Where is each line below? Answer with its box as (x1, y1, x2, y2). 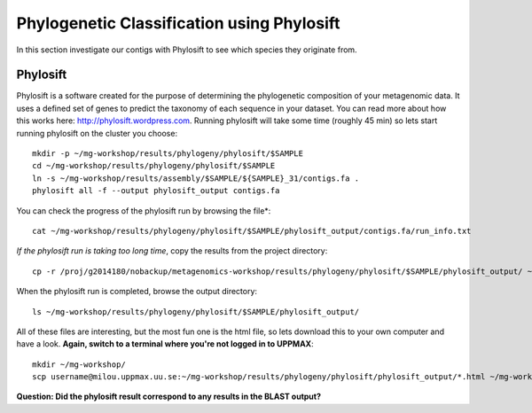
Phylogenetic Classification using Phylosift (16, 13, 340, 33)
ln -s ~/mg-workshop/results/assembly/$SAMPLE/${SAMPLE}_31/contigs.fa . (32, 173, 360, 183)
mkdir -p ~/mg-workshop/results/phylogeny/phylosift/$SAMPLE (32, 149, 303, 159)
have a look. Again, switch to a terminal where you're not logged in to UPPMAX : (16, 339, 314, 349)
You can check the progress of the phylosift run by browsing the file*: (16, 205, 271, 216)
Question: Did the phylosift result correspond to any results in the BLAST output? (16, 391, 322, 402)
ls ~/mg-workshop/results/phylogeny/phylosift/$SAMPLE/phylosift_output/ (32, 307, 360, 316)
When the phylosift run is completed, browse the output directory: (16, 286, 257, 297)
